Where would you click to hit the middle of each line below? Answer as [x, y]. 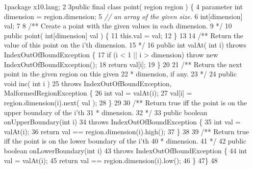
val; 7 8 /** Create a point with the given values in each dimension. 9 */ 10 [118, 26]
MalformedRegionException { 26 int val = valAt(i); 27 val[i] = [98, 93]
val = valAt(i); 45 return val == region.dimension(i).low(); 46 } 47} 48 [111, 160]
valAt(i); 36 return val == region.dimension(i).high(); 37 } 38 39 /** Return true [126, 131]
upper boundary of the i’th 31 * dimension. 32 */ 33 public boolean [106, 112]
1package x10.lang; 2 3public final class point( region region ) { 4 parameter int [124, 6]
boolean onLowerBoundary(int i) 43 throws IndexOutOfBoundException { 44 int [126, 150]
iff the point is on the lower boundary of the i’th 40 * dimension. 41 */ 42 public [125, 141]
